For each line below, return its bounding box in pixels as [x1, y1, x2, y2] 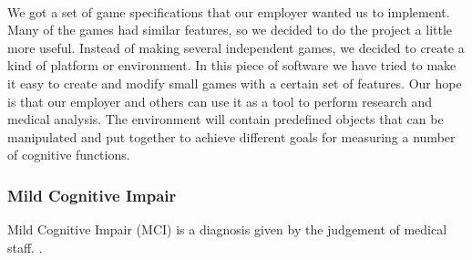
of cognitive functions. [7, 145, 130, 164]
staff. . [7, 237, 43, 256]
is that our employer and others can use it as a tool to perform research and [7, 91, 433, 110]
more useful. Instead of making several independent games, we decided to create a [7, 37, 465, 57]
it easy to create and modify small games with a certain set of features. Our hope [7, 73, 462, 92]
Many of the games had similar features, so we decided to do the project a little [7, 20, 453, 39]
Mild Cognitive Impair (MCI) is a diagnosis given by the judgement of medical [7, 220, 447, 239]
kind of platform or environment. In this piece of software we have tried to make [7, 56, 457, 75]
